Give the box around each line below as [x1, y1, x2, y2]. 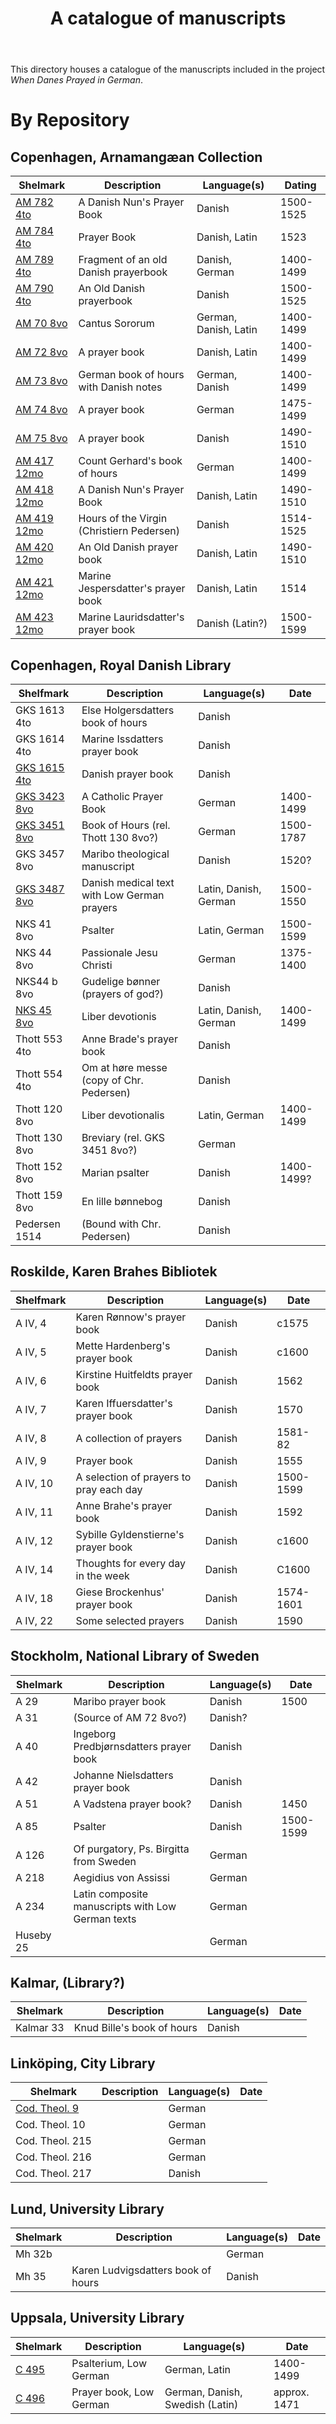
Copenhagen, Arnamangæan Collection [10, 148, 263, 166]
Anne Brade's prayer [81, 1032, 178, 1046]
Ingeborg [73, 1727, 117, 1741]
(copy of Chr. [81, 1073, 144, 1087]
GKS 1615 [15, 761, 65, 774]
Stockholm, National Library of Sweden [10, 1648, 260, 1665]
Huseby [15, 1928, 52, 1942]
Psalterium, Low [71, 2356, 147, 2370]
